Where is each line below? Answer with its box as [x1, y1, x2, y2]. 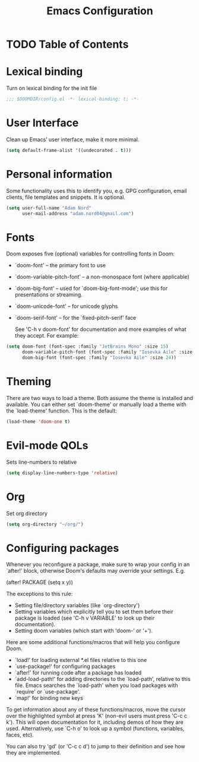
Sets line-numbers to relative [6, 458, 77, 466]
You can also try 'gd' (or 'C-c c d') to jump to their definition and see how [6, 743, 185, 750]
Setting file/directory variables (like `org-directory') [14, 602, 140, 609]
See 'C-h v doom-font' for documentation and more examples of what [14, 326, 187, 333]
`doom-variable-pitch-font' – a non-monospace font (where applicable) [14, 273, 189, 280]
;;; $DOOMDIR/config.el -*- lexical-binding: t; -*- [6, 96, 140, 102]
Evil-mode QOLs [6, 439, 89, 452]
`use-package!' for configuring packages [14, 663, 116, 670]
